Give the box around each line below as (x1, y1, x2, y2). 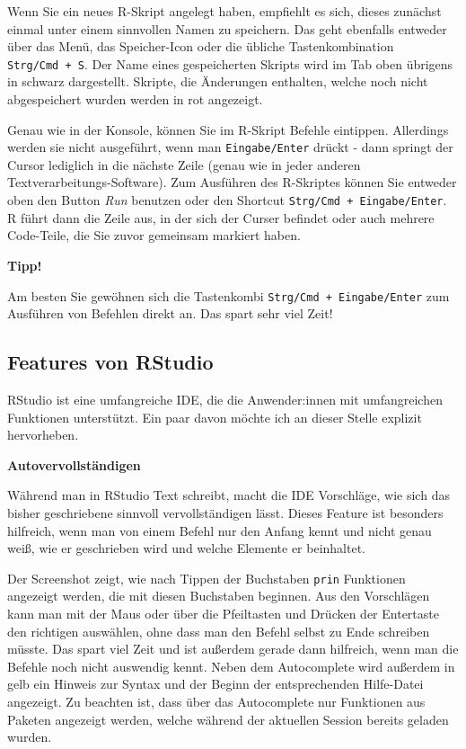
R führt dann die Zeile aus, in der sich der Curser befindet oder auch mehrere (7, 208, 435, 227)
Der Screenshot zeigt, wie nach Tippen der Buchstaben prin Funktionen (7, 568, 406, 587)
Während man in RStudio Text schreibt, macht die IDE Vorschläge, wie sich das (7, 486, 450, 504)
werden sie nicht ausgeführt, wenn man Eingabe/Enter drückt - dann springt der (7, 138, 453, 156)
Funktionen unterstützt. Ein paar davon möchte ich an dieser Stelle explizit (7, 407, 422, 426)
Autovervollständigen (7, 455, 141, 474)
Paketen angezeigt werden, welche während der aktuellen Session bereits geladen (7, 709, 449, 728)
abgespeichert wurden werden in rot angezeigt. (7, 90, 263, 109)
